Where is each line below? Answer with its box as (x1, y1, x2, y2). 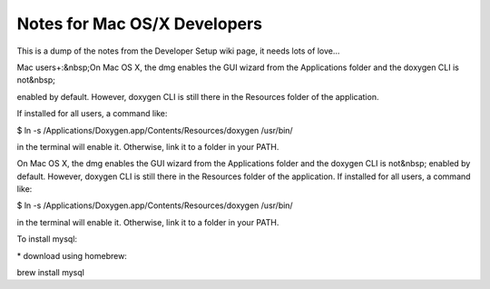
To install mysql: (16, 234, 77, 244)
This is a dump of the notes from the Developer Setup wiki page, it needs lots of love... (16, 45, 340, 56)
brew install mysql (16, 267, 85, 278)
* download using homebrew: (16, 250, 127, 261)
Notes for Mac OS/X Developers (16, 14, 263, 34)
